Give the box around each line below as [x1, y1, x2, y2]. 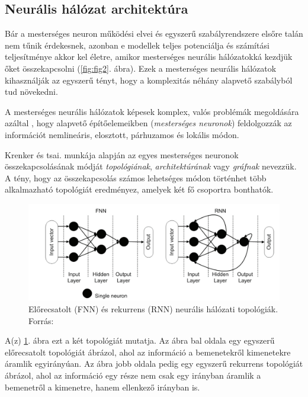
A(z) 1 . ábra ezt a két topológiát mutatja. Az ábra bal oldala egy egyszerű [5, 334, 275, 347]
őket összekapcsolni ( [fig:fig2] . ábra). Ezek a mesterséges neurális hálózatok [5, 62, 277, 74]
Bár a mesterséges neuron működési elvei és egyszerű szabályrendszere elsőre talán [5, 27, 303, 40]
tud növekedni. [5, 85, 58, 98]
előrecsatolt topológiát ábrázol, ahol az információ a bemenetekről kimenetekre [5, 345, 291, 358]
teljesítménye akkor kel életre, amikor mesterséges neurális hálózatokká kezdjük [5, 50, 293, 63]
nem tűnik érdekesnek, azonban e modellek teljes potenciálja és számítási [5, 39, 269, 51]
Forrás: [28, 314, 54, 326]
